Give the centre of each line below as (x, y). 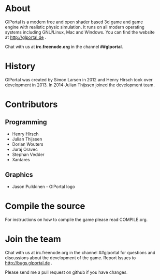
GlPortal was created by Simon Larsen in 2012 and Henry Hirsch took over (79, 79)
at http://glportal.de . (26, 37)
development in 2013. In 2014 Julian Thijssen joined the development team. (80, 85)
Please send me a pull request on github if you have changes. (66, 272)
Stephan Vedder (28, 154)
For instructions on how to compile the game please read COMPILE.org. (76, 219)
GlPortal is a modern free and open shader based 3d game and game (74, 22)
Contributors (31, 104)
